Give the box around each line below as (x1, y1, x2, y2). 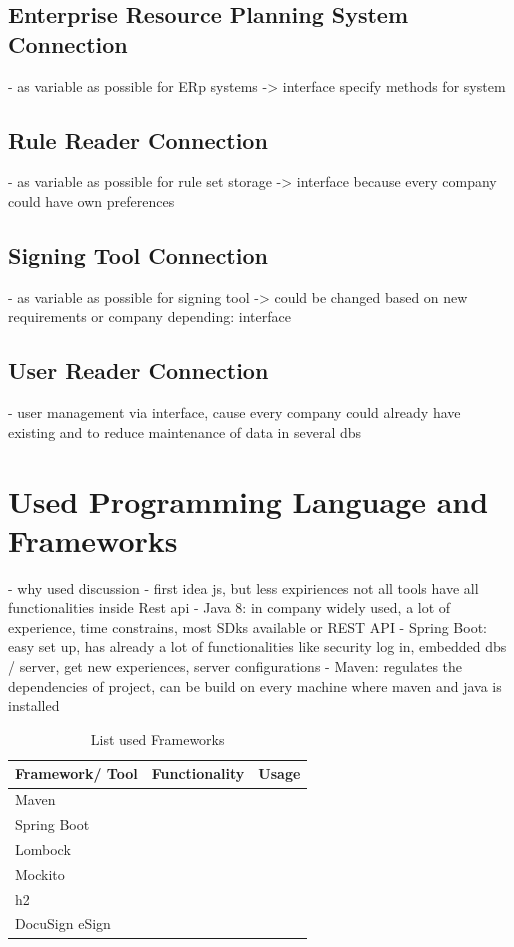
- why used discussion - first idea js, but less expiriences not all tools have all (8, 577, 479, 598)
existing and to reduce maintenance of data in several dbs (8, 421, 362, 442)
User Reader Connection (8, 355, 269, 386)
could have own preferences (8, 190, 175, 211)
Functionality (151, 763, 245, 784)
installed (8, 695, 60, 716)
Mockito (15, 863, 65, 884)
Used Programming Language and (8, 480, 489, 521)
